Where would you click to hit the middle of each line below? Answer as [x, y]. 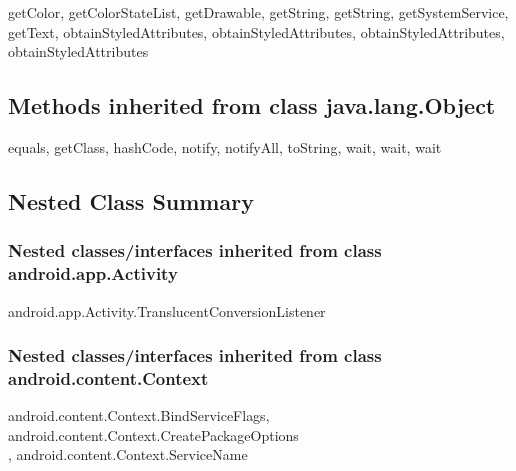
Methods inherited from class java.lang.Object [252, 105]
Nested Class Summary [131, 200]
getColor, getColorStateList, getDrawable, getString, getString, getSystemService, [258, 12]
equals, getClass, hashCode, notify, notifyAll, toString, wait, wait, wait [225, 146]
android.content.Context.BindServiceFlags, [139, 415]
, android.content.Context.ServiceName [128, 454]
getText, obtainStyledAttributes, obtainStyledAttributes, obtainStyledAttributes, [256, 31]
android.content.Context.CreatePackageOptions [153, 434]
